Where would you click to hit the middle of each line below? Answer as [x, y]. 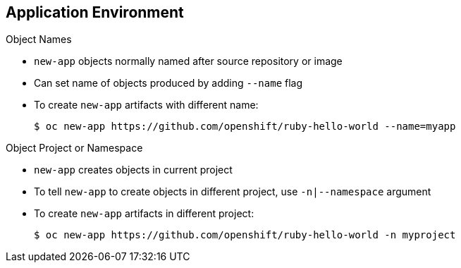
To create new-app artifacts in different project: [144, 214]
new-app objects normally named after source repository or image [188, 61]
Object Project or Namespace [74, 148]
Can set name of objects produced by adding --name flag [168, 83]
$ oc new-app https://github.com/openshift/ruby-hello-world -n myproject [245, 235]
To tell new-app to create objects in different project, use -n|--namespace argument [233, 192]
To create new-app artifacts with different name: [146, 105]
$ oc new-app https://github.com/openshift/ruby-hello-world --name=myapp [245, 127]
